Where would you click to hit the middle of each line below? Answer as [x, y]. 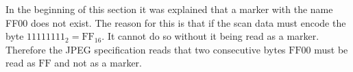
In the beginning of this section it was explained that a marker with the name [169, 9]
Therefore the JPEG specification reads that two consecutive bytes [146, 49]
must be [331, 49]
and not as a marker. [98, 63]
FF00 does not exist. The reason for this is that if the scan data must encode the [176, 22]
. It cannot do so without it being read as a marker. [210, 36]
